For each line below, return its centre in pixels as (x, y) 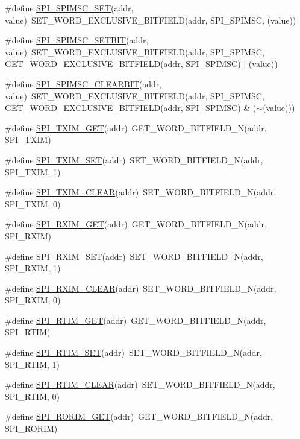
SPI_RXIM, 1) (33, 268)
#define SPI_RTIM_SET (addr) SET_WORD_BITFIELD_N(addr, (133, 352)
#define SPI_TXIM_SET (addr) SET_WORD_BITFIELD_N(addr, (134, 159)
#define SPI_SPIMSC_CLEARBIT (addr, (83, 84)
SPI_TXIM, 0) (33, 204)
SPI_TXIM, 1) (33, 172)
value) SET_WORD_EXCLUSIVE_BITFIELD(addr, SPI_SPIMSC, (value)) (151, 20)
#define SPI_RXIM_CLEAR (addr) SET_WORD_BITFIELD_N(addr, (141, 288)
